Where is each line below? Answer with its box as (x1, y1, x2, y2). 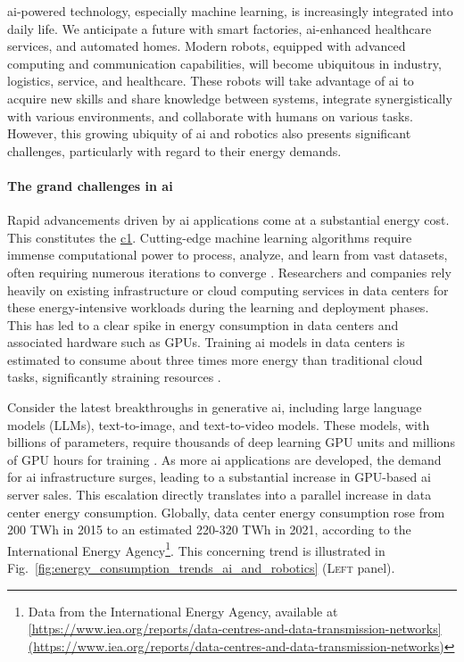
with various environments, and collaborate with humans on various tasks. (7, 106, 413, 125)
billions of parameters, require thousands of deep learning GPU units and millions (7, 433, 455, 451)
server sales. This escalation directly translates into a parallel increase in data (7, 485, 432, 504)
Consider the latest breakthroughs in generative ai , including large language (7, 398, 422, 417)
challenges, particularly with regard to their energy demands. (7, 141, 342, 160)
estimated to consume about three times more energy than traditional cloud (7, 350, 423, 368)
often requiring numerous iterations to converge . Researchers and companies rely (7, 262, 452, 281)
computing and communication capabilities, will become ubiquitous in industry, (7, 54, 442, 72)
